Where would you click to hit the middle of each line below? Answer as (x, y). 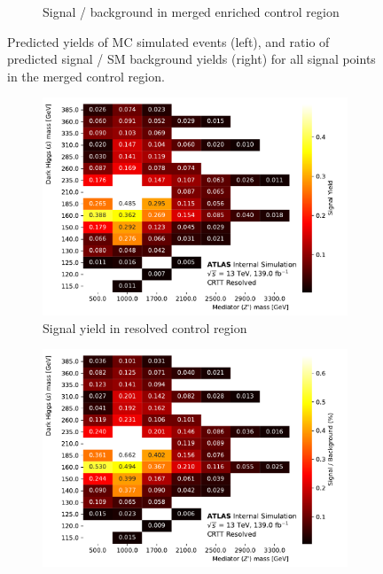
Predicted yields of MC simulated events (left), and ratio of (168, 41)
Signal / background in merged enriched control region (191, 12)
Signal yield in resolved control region (145, 327)
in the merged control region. (86, 76)
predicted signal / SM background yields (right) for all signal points (191, 59)
